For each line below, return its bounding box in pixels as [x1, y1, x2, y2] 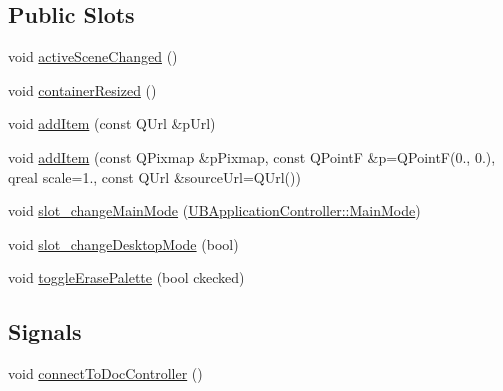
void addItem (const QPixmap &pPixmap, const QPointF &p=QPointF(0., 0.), [8, 146, 496, 167]
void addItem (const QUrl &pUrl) [8, 113, 216, 134]
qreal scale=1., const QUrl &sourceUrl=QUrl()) [8, 166, 301, 187]
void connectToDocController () [8, 363, 203, 384]
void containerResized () [8, 79, 157, 100]
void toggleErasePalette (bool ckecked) [8, 267, 245, 288]
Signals [8, 316, 82, 347]
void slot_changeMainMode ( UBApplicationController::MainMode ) [8, 200, 421, 221]
